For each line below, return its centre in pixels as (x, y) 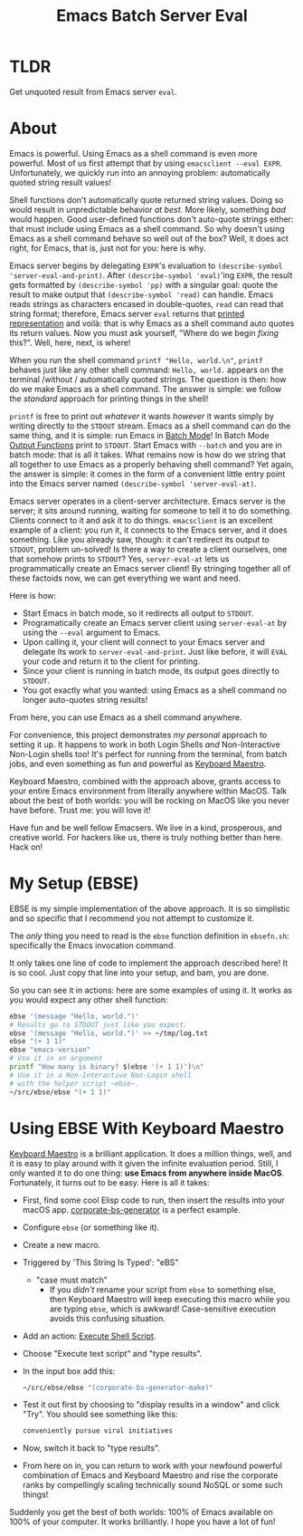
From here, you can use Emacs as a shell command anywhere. (126, 717)
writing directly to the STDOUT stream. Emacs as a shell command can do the (150, 426)
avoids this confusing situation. (107, 1318)
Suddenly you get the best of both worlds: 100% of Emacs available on (141, 1512)
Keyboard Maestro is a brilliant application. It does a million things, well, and (151, 1153)
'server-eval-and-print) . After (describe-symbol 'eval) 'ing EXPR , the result (151, 275)
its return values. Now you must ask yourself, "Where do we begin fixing (144, 332)
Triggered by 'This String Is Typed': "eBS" (100, 1262)
